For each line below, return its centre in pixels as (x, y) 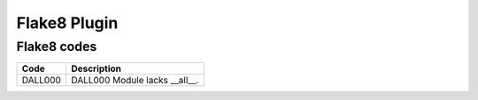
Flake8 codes (57, 46)
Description (96, 68)
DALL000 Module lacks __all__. (135, 81)
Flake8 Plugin (67, 23)
